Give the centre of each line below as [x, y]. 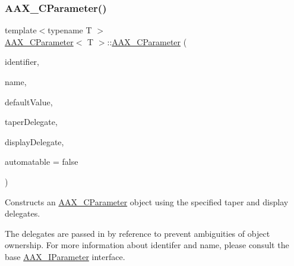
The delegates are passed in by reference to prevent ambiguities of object [137, 233]
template [21, 30]
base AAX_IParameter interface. [65, 256]
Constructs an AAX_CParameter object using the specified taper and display [147, 201]
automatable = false [42, 162]
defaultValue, [29, 101]
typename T [70, 30]
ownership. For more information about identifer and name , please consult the [147, 245]
